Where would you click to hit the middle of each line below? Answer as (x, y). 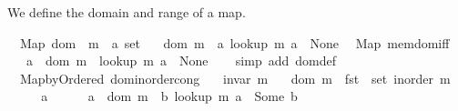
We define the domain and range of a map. (127, 12)
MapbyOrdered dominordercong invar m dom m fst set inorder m (235, 78)
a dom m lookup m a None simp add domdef (181, 61)
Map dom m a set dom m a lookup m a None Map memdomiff (234, 42)
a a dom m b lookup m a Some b (169, 96)
